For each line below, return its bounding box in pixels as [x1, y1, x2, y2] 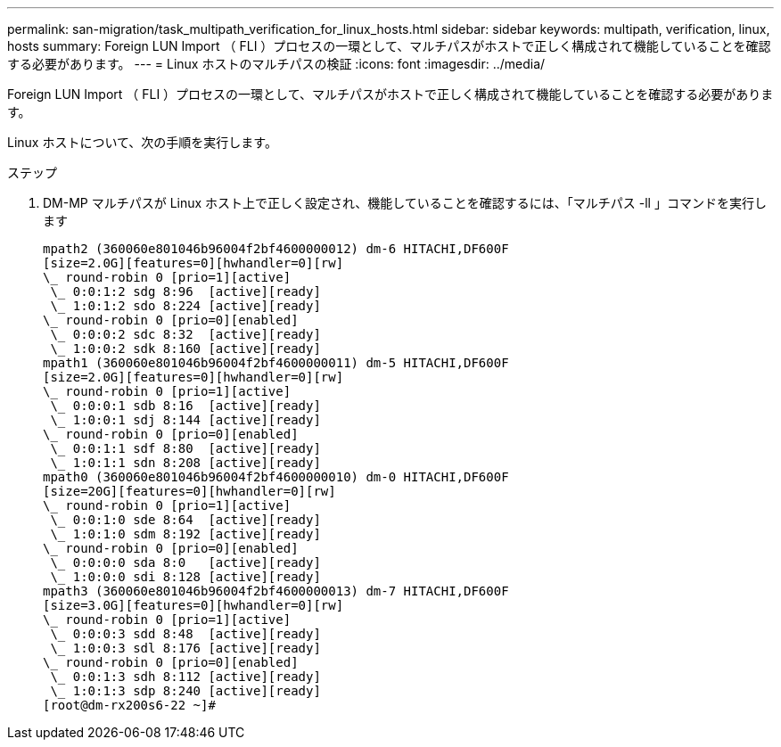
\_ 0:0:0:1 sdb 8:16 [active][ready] [50, 398, 321, 413]
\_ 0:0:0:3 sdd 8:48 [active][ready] [50, 627, 321, 641]
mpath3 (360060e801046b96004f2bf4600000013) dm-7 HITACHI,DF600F [43, 584, 509, 598]
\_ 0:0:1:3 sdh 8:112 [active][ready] [50, 669, 321, 684]
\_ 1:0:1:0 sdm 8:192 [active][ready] [50, 527, 321, 541]
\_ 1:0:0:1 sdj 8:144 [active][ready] [50, 413, 321, 427]
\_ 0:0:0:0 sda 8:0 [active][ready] [50, 555, 321, 570]
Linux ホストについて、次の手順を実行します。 [7, 135, 277, 150]
